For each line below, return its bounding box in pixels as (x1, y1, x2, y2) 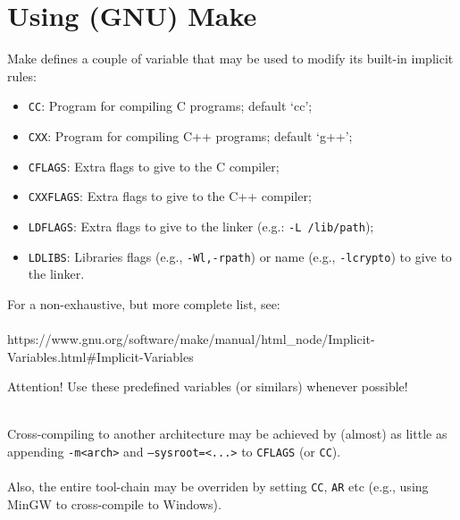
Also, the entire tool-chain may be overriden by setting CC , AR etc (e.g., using (7, 477, 429, 496)
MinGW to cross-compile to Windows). (7, 494, 222, 513)
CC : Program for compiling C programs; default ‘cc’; (28, 96, 313, 115)
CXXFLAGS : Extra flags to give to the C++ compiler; (28, 187, 312, 205)
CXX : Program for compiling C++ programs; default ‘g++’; (28, 126, 353, 145)
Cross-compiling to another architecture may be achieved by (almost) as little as (7, 424, 447, 443)
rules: (7, 66, 37, 85)
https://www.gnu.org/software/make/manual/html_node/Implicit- (7, 330, 375, 348)
